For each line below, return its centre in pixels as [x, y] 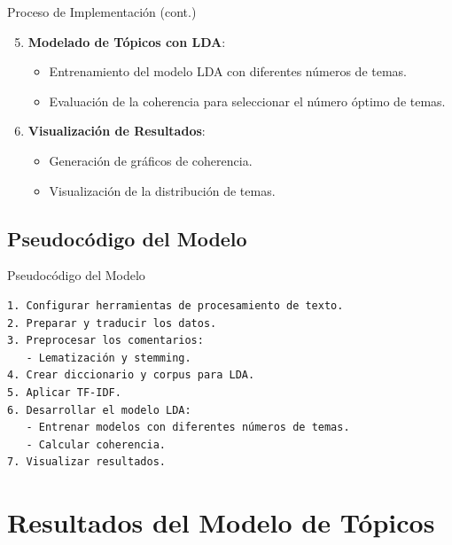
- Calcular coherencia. [96, 444]
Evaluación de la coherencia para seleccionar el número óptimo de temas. [247, 101]
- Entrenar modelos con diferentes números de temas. [188, 428]
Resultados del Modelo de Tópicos [221, 522]
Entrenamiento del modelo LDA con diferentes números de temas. [228, 71]
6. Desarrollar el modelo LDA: [99, 410]
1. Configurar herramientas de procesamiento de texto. [175, 305]
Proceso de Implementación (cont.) [102, 12]
